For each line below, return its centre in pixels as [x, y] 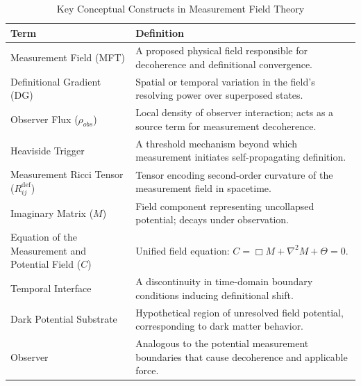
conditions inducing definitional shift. [215, 295]
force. [147, 370]
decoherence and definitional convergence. [224, 64]
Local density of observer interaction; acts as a [235, 112]
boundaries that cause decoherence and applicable [242, 356]
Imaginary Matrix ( [52, 212]
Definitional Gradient [56, 81]
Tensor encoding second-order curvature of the [234, 174]
